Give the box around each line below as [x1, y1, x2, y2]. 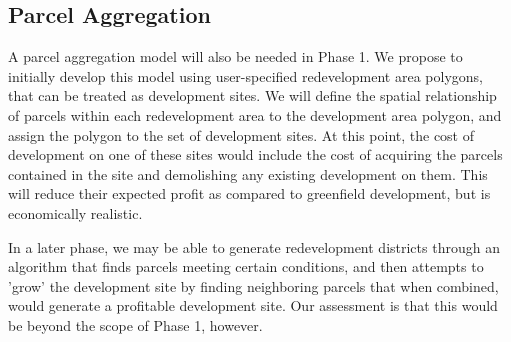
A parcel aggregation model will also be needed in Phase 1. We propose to [8, 46, 463, 67]
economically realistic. [8, 202, 143, 223]
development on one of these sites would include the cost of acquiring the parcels [8, 144, 503, 165]
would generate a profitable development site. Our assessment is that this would [8, 295, 498, 316]
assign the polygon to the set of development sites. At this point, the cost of [8, 124, 475, 145]
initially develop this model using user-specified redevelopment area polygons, [8, 65, 483, 86]
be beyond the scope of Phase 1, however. [8, 314, 263, 335]
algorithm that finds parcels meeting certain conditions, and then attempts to [8, 256, 484, 277]
